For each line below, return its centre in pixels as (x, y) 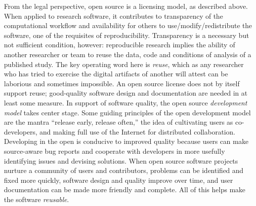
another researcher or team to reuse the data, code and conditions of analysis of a (128, 54)
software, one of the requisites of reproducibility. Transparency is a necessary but (127, 35)
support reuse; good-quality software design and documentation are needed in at (126, 93)
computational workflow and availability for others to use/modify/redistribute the (128, 25)
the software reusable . (37, 199)
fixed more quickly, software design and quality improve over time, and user (119, 180)
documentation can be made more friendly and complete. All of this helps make (125, 189)
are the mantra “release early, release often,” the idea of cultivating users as (119, 122)
